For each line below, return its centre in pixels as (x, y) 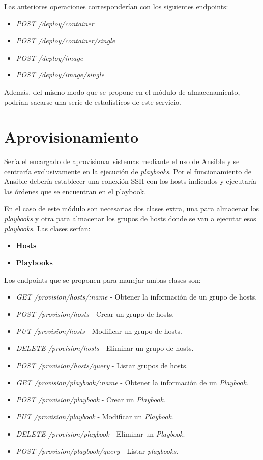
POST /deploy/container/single (66, 40)
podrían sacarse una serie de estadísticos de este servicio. (93, 102)
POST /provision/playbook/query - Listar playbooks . (97, 451)
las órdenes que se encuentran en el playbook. (75, 191)
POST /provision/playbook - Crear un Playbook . (91, 399)
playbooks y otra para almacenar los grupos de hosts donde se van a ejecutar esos (130, 218)
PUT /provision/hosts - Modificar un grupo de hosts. (99, 331)
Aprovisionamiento (71, 137)
